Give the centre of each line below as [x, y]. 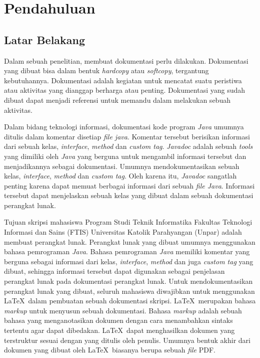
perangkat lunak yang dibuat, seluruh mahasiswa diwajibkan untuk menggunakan [129, 291]
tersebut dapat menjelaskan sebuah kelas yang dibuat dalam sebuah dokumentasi [129, 195]
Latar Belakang [45, 39]
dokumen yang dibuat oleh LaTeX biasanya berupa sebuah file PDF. [110, 350]
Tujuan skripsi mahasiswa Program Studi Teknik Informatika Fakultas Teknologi [128, 222]
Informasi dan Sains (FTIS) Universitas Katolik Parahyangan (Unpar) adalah [123, 232]
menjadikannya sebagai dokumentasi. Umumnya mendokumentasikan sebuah [122, 166]
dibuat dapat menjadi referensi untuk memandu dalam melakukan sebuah [117, 100]
